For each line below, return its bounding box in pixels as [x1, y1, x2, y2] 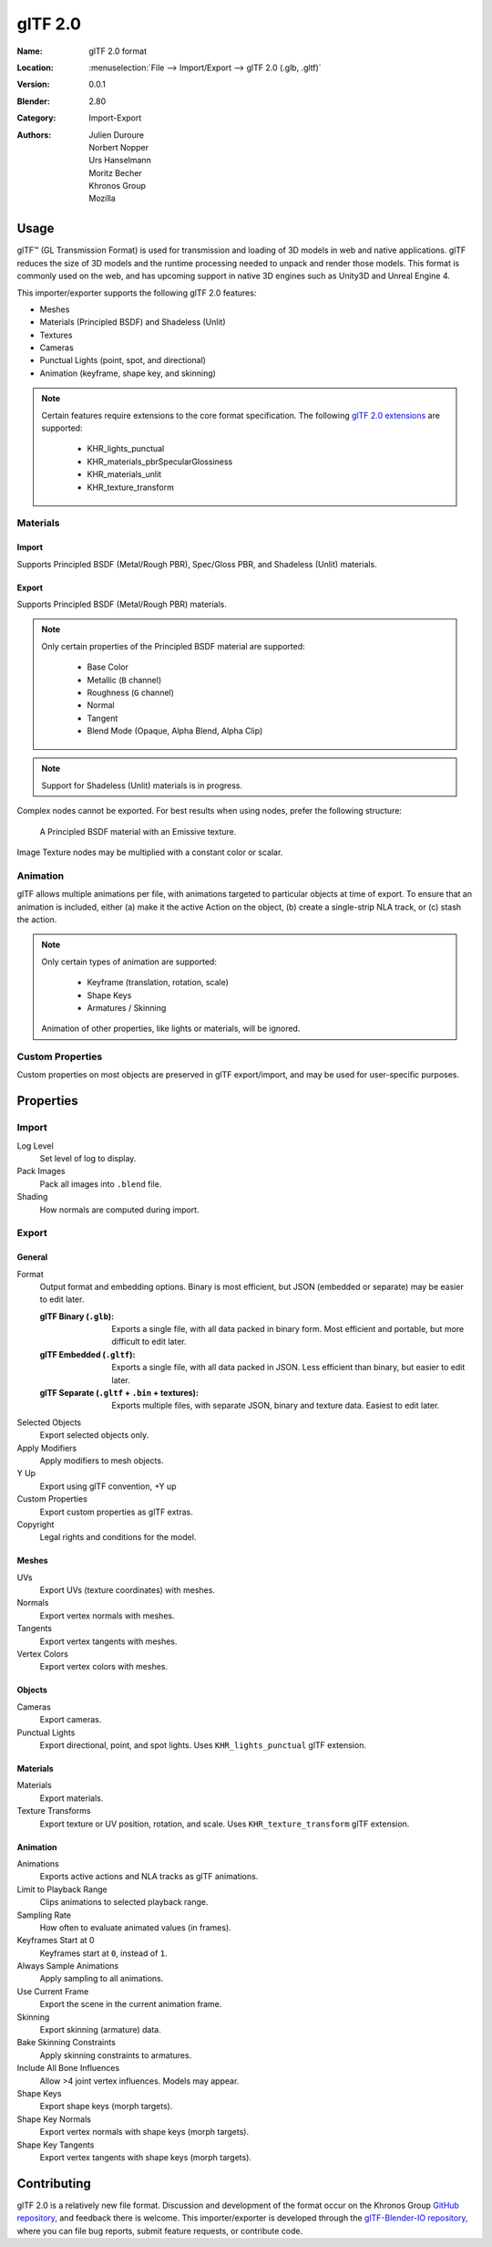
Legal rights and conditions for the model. [39, 1532, 197, 1543]
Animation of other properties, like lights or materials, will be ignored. [41, 1023, 301, 1035]
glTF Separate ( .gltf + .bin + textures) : [39, 1388, 200, 1399]
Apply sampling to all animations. [39, 1973, 164, 1984]
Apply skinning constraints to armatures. [39, 2049, 192, 2061]
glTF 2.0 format [88, 46, 148, 57]
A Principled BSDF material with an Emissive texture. [39, 826, 237, 837]
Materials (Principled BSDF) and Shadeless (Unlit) [39, 317, 227, 328]
